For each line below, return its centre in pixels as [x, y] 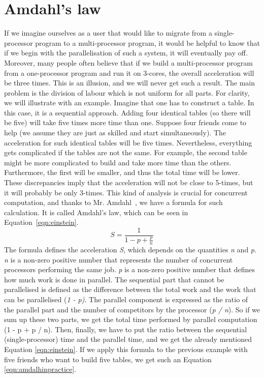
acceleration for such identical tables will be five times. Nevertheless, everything [128, 142]
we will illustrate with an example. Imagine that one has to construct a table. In [129, 103]
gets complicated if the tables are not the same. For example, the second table [126, 152]
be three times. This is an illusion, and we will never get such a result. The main [130, 83]
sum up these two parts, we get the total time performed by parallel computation [131, 319]
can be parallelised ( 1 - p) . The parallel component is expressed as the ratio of [126, 299]
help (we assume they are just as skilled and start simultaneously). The [115, 133]
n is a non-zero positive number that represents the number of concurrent [119, 259]
